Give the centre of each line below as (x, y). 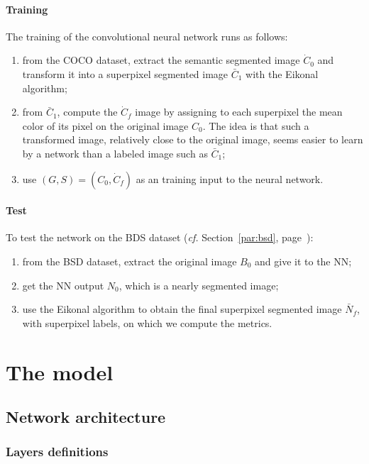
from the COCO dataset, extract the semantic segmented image (161, 60)
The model (60, 371)
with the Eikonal (282, 73)
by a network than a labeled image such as (115, 153)
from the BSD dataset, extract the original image (130, 261)
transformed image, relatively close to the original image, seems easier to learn (193, 139)
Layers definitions (57, 452)
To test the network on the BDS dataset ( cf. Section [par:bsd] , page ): (160, 237)
